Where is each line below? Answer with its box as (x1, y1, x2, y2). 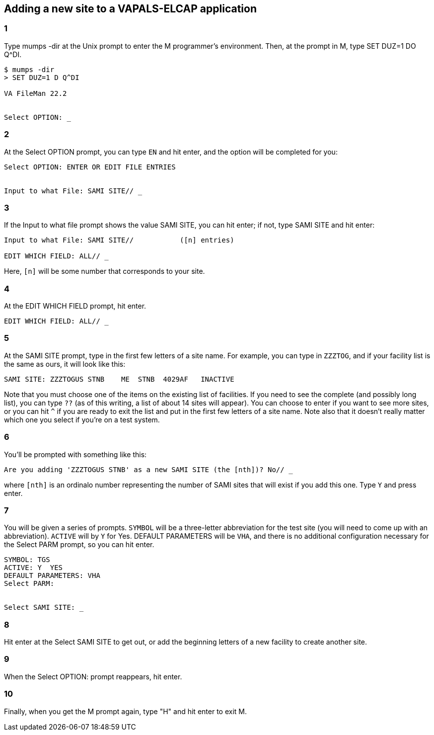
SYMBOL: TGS (4, 556, 50, 564)
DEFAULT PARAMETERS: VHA (4, 572, 100, 580)
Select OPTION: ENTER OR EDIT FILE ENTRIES (4, 163, 176, 171)
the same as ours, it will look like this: (4, 359, 126, 368)
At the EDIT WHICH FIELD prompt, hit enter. (4, 302, 146, 311)
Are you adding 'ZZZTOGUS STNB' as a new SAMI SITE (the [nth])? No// (4, 465, 285, 474)
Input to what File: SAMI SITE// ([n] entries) (4, 236, 234, 245)
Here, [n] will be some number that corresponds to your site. (4, 267, 205, 276)
